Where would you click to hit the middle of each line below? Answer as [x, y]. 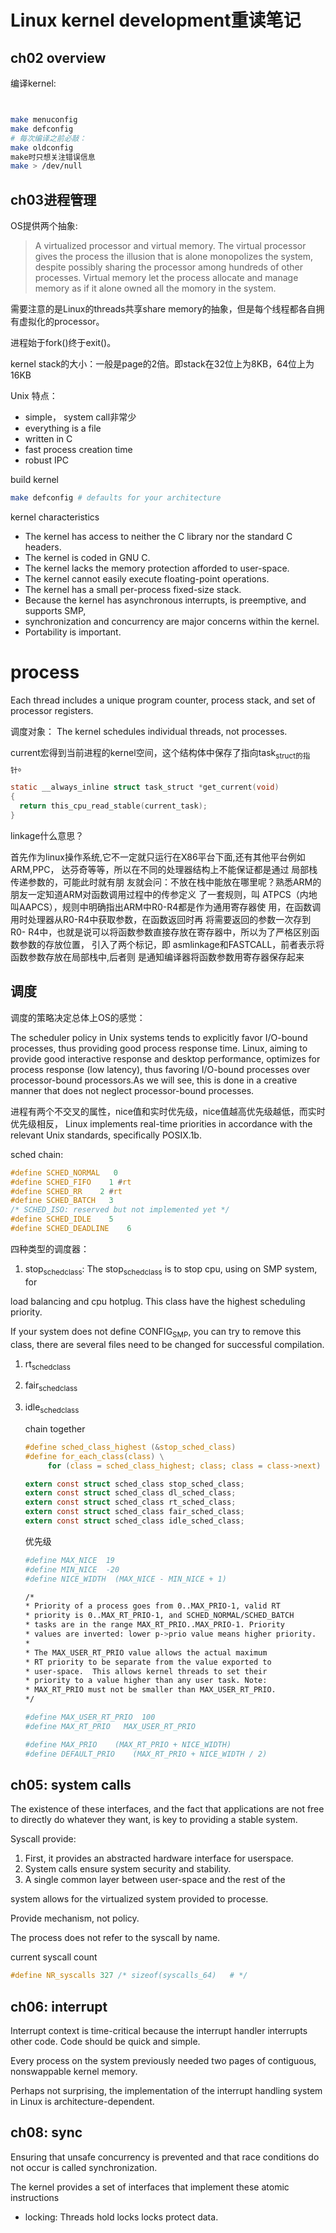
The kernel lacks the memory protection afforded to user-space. [157, 568]
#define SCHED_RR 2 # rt [66, 1191]
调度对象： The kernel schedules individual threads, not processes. [149, 731]
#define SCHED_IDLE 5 [62, 1219]
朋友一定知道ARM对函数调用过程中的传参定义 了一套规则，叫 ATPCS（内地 [164, 894]
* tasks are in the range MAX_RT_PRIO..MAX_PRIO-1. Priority [155, 1625]
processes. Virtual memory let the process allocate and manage [166, 278]
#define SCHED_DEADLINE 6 [71, 1229]
